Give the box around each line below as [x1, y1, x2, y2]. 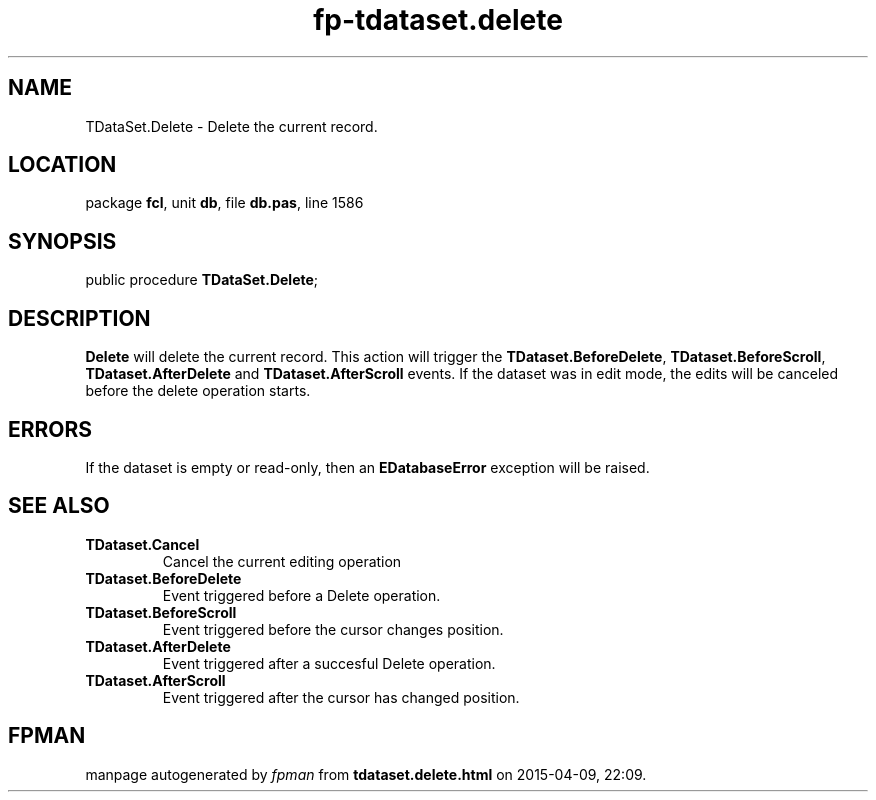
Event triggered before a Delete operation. [162, 586, 441, 604]
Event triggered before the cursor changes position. [162, 620, 504, 638]
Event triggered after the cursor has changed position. [162, 688, 520, 706]
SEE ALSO [8, 493, 110, 519]
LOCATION [8, 152, 117, 178]
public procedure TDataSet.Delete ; [85, 271, 319, 289]
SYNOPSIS [8, 228, 117, 254]
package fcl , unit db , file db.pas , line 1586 [85, 194, 364, 212]
